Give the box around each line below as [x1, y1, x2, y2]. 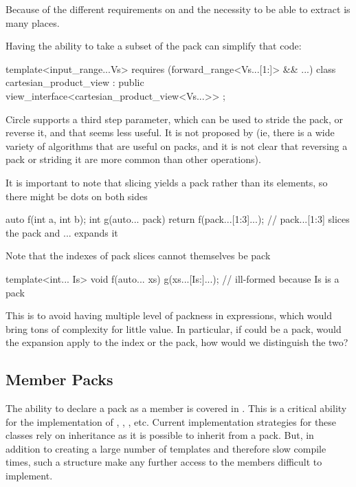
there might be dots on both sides [5, 188, 148, 203]
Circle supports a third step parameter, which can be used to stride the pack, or [5, 111, 344, 126]
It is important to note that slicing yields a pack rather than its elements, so [5, 175, 328, 189]
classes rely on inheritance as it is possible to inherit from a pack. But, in [5, 428, 314, 442]
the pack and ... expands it [5, 225, 118, 239]
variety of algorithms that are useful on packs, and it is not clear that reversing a [5, 138, 348, 153]
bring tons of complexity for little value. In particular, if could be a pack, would [5, 321, 342, 336]
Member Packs [5, 369, 113, 390]
